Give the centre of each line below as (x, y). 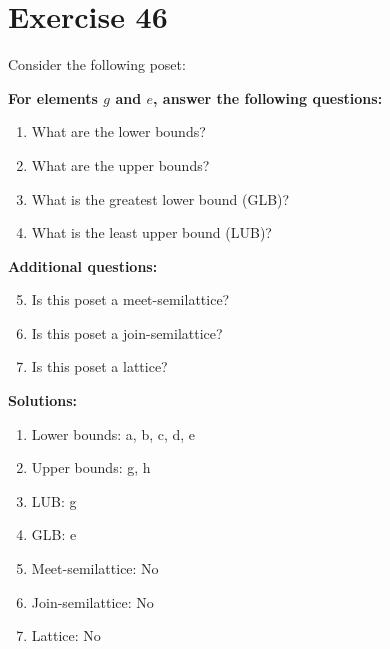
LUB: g (54, 500)
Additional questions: (83, 265)
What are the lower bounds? (118, 131)
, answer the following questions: (268, 97)
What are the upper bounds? (120, 164)
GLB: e (54, 534)
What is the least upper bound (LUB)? (151, 232)
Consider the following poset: (97, 64)
